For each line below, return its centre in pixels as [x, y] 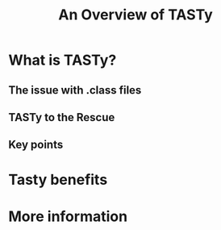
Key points [36, 145]
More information [68, 216]
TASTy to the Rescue [62, 117]
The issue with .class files [75, 90]
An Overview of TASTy [135, 15]
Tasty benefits [58, 180]
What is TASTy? [63, 60]
